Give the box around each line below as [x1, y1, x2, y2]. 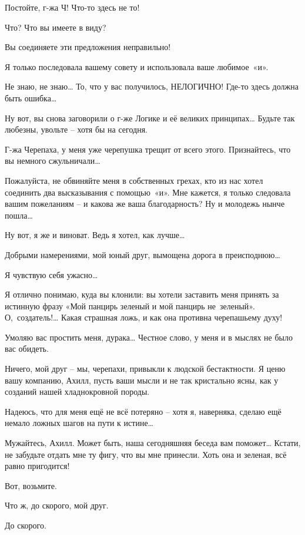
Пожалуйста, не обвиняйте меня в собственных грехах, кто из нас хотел [5, 174, 263, 186]
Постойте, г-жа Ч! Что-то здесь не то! [5, 1, 140, 13]
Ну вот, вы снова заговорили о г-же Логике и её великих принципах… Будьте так [5, 111, 295, 124]
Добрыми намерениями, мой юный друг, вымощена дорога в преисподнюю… [5, 248, 280, 260]
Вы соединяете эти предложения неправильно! [5, 41, 171, 53]
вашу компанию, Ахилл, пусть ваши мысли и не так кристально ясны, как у [5, 374, 279, 386]
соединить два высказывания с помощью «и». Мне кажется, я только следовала [5, 186, 291, 198]
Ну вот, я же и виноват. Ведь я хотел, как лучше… [5, 229, 185, 241]
